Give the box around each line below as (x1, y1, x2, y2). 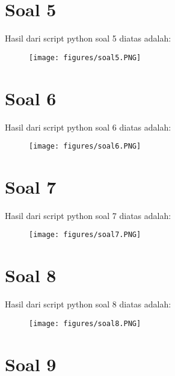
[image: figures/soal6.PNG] (29, 142, 141, 151)
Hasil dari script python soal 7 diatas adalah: (5, 209, 171, 221)
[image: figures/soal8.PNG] (29, 319, 141, 328)
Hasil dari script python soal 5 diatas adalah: (5, 32, 171, 45)
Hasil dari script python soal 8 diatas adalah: (5, 298, 171, 310)
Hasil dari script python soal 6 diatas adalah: (5, 120, 171, 133)
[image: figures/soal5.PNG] (29, 53, 141, 62)
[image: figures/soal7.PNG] (29, 230, 141, 239)
